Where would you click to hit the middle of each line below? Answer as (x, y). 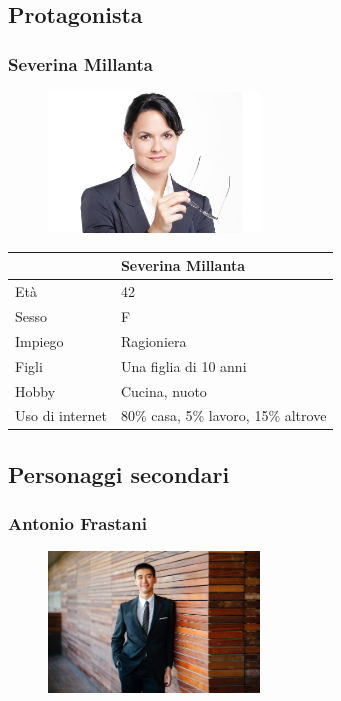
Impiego (39, 340)
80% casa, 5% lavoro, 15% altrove (223, 415)
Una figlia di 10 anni (183, 365)
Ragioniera (153, 340)
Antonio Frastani (77, 523)
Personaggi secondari (119, 473)
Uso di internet (61, 415)
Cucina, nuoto (163, 390)
